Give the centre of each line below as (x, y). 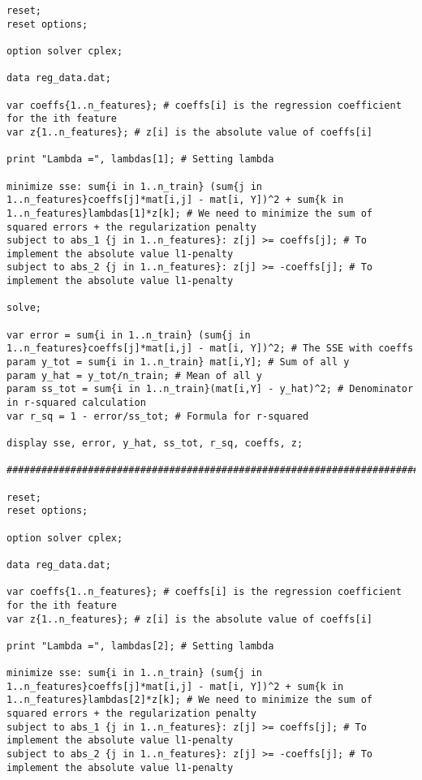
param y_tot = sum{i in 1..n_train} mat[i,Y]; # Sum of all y (178, 362)
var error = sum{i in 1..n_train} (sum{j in (129, 335)
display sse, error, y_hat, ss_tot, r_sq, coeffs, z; (155, 443)
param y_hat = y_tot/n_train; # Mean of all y (134, 375)
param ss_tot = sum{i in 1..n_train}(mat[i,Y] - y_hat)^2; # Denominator (210, 389)
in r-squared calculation (76, 403)
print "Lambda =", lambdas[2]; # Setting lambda (140, 646)
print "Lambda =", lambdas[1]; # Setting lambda (140, 159)
